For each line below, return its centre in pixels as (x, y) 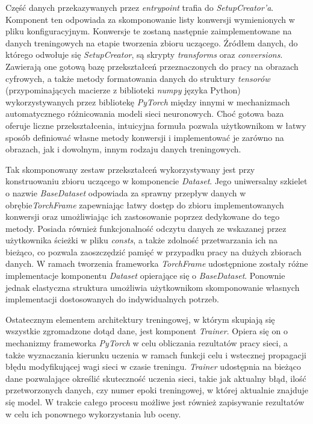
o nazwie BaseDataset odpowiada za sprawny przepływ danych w (126, 192)
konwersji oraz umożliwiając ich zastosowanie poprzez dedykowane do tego (143, 217)
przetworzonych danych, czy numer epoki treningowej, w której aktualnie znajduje (157, 390)
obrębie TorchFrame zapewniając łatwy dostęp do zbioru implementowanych (145, 204)
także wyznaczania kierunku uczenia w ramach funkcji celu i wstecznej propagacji (156, 354)
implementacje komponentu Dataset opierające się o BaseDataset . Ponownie (145, 276)
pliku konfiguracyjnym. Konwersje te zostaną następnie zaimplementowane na (149, 31)
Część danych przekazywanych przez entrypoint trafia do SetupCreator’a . (140, 7)
